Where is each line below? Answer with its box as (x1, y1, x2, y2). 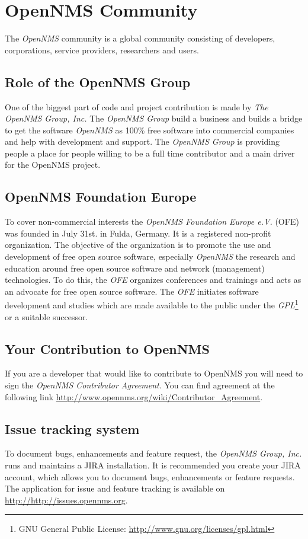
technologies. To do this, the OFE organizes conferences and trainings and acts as (5, 273, 301, 286)
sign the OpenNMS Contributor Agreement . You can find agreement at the (5, 379, 275, 391)
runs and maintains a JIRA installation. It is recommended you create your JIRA (5, 459, 301, 471)
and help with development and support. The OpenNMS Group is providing (5, 135, 280, 148)
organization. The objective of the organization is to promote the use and (5, 238, 271, 251)
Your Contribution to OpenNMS (5, 339, 210, 358)
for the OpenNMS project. (5, 158, 101, 171)
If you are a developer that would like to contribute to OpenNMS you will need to (5, 367, 303, 379)
